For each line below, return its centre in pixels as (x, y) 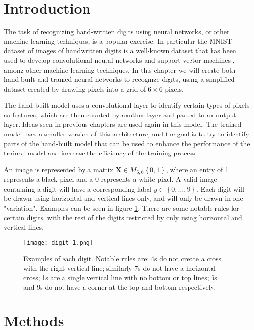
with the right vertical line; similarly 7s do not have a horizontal (120, 268)
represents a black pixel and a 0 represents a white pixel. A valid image (111, 179)
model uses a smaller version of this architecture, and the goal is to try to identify (127, 134)
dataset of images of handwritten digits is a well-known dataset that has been (120, 50)
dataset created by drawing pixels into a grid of (75, 88)
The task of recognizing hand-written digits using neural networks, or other (117, 31)
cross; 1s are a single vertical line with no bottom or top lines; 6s (120, 277)
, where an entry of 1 (197, 169)
